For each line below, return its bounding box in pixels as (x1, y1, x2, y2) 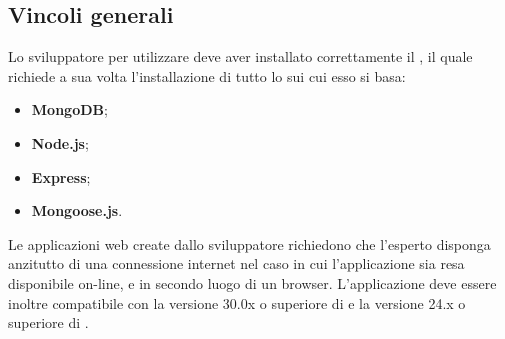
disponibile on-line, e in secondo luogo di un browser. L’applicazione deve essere (8, 272, 497, 293)
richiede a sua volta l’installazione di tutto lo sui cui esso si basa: (8, 65, 406, 86)
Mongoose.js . (31, 200, 123, 221)
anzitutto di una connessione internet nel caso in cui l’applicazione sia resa (8, 253, 465, 274)
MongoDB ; (31, 99, 108, 120)
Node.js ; (31, 132, 89, 153)
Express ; (31, 166, 91, 187)
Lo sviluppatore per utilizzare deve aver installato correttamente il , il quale (8, 46, 473, 67)
